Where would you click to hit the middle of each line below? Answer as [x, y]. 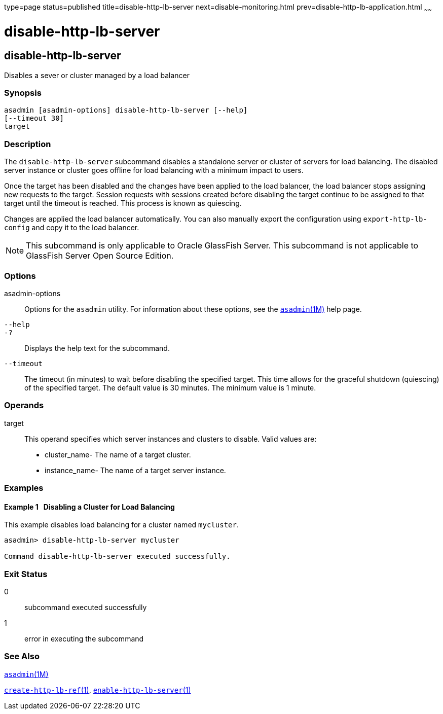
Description [28, 144]
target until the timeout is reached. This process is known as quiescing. [123, 203]
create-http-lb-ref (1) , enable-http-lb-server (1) [98, 690]
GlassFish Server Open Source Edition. [100, 256]
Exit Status [26, 574]
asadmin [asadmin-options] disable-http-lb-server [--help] [126, 110]
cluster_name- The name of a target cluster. [118, 454]
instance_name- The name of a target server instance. [135, 470]
